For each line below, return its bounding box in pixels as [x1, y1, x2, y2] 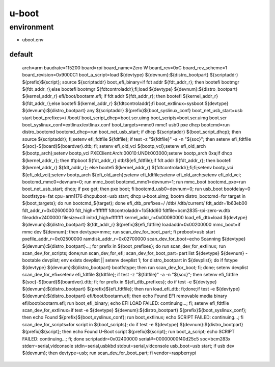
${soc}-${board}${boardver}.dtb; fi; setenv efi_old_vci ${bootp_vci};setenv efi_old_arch [22, 143, 206, 149]
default [9, 50, 33, 59]
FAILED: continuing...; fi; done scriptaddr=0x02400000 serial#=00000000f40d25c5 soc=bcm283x [22, 335, 231, 342]
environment [9, 22, 54, 32]
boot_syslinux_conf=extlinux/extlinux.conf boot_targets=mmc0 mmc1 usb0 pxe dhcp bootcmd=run [22, 121, 230, 127]
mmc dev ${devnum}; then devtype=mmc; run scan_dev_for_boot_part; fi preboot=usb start [22, 228, 215, 234]
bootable [22, 257, 41, 264]
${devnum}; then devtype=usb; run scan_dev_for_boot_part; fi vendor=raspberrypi [22, 350, 196, 356]
